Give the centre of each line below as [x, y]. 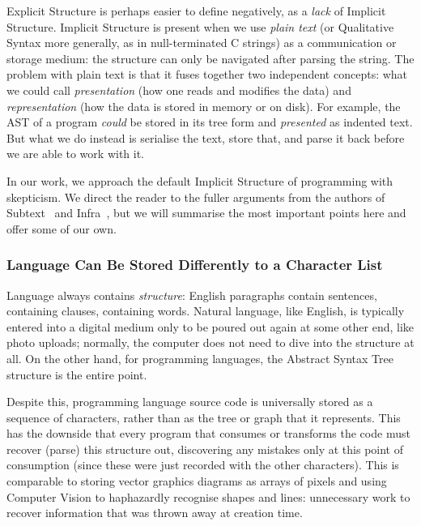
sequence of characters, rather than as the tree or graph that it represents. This [204, 417]
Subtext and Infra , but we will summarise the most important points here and [206, 213]
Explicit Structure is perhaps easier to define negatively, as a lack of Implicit [196, 11]
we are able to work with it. [76, 154]
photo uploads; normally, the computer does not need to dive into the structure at [210, 342]
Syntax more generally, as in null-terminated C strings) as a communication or [202, 43]
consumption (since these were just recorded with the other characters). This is [203, 465]
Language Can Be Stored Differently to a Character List [195, 265]
